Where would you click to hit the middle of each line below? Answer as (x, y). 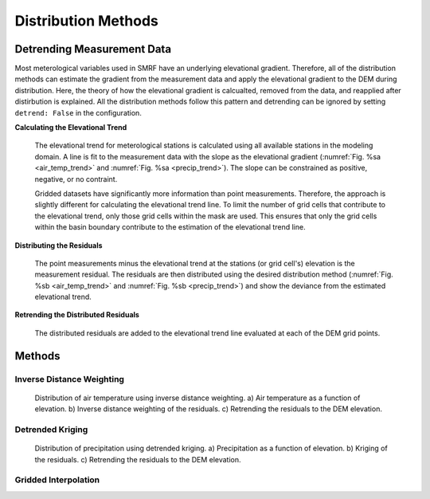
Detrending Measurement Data (93, 49)
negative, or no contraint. (76, 179)
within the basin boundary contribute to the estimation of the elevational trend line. (170, 227)
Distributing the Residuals (59, 245)
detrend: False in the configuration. (78, 112)
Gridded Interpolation (57, 480)
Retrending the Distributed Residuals (77, 315)
